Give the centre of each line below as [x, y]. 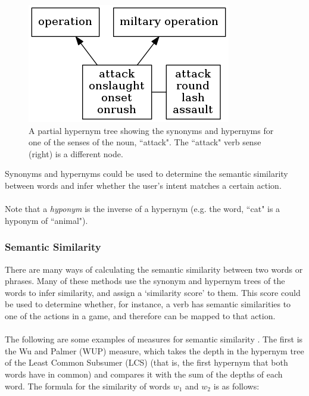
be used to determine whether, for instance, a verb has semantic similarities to [148, 304]
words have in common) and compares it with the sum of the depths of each [144, 374]
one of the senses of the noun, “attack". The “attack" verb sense [145, 142]
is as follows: [236, 386]
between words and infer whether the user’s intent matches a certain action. [143, 185]
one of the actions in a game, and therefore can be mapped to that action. [140, 315]
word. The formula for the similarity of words [88, 386]
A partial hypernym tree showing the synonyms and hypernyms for [151, 130]
